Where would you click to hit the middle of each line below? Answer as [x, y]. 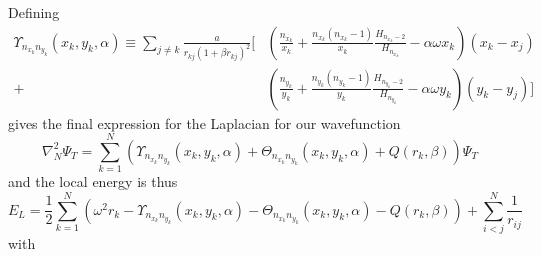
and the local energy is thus [93, 181]
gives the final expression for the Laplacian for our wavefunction [204, 122]
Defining [34, 12]
